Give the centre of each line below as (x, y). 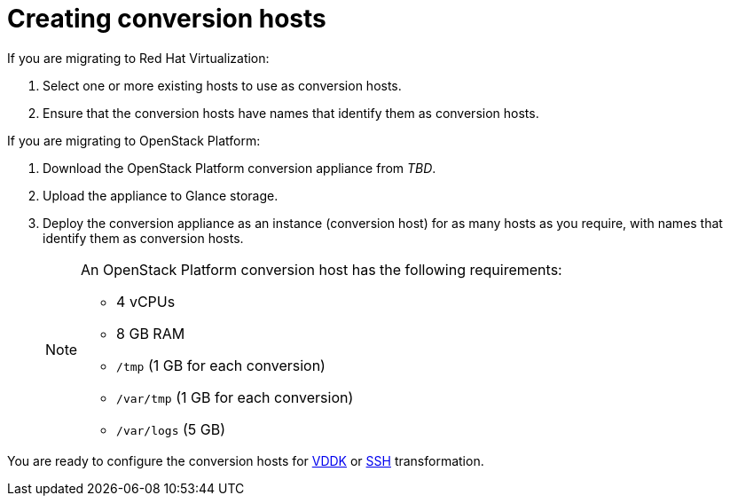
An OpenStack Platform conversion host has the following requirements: (322, 269)
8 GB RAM (151, 333)
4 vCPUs (146, 301)
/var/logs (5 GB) (171, 429)
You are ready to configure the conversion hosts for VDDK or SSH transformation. (246, 460)
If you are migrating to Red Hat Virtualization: (138, 58)
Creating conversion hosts (167, 19)
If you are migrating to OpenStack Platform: (134, 140)
